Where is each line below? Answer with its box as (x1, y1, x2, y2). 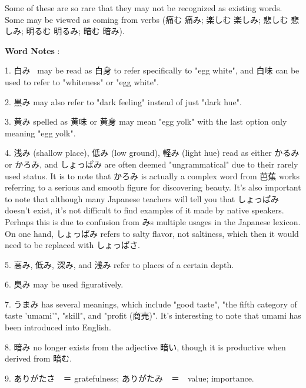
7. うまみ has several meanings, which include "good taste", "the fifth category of (5, 297, 297, 310)
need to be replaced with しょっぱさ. (5, 239, 140, 251)
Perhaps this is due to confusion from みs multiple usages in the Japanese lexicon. (5, 215, 301, 228)
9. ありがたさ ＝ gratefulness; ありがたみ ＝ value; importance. (5, 372, 254, 384)
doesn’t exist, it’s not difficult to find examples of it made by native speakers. (5, 204, 284, 216)
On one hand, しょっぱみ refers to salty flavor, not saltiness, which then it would (5, 227, 299, 239)
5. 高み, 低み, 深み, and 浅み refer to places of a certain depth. (5, 258, 234, 270)
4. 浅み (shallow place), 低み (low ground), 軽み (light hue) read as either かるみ (5, 146, 300, 159)
